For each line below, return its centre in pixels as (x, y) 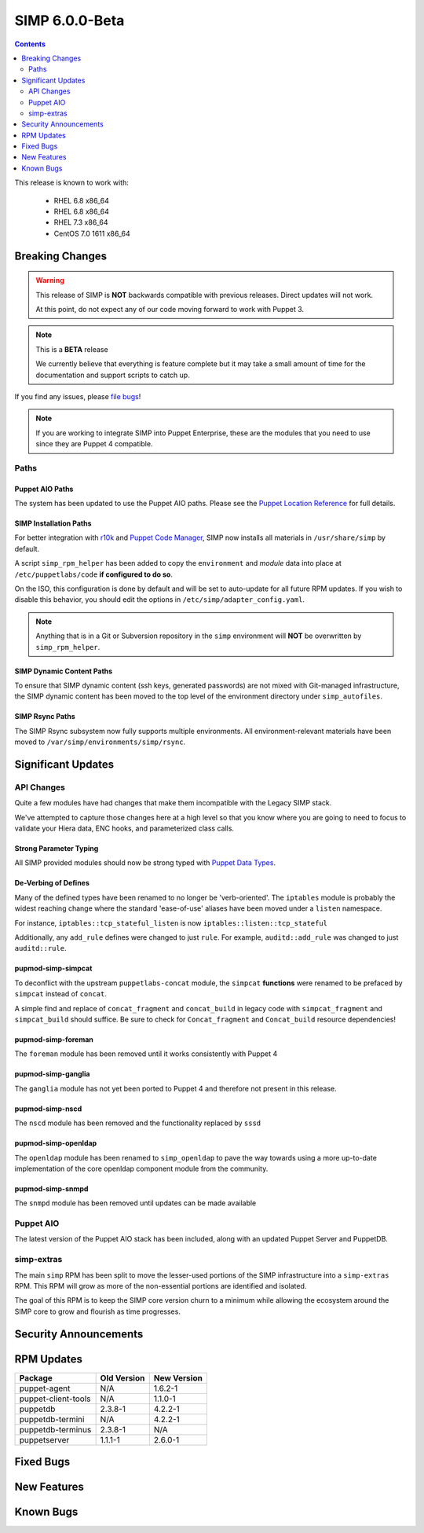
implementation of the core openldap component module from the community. (141, 1168)
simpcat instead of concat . (61, 994)
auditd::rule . (40, 948)
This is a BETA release (72, 349)
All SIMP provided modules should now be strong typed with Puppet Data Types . (145, 863)
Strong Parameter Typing (57, 849)
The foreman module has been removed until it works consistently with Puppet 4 (146, 1054)
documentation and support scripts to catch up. (113, 375)
